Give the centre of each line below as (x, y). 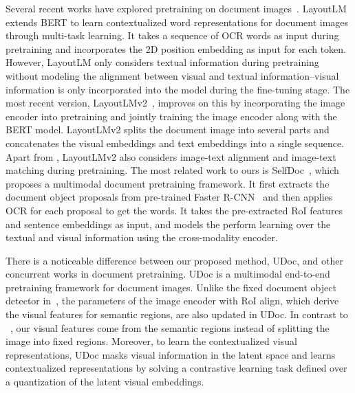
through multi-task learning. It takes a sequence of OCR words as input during (172, 35)
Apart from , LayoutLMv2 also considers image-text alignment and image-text (171, 156)
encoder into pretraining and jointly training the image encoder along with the (171, 116)
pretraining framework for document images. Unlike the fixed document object (171, 287)
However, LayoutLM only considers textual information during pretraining (162, 62)
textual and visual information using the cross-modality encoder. (142, 237)
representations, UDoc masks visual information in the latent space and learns (171, 354)
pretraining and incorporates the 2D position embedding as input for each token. (176, 48)
